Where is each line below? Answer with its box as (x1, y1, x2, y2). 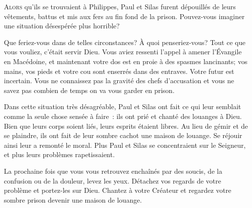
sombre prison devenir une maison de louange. (4, 194, 142, 205)
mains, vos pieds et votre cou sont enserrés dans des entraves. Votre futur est (4, 66, 234, 76)
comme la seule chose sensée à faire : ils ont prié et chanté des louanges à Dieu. (4, 111, 242, 121)
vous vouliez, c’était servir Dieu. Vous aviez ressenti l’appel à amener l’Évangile (4, 46, 242, 57)
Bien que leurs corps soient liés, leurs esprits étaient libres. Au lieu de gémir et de (4, 120, 248, 131)
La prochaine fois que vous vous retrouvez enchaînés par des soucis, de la (4, 165, 222, 176)
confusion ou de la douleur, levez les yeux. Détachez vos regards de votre (4, 175, 221, 185)
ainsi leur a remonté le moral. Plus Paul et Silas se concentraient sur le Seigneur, (4, 139, 246, 150)
